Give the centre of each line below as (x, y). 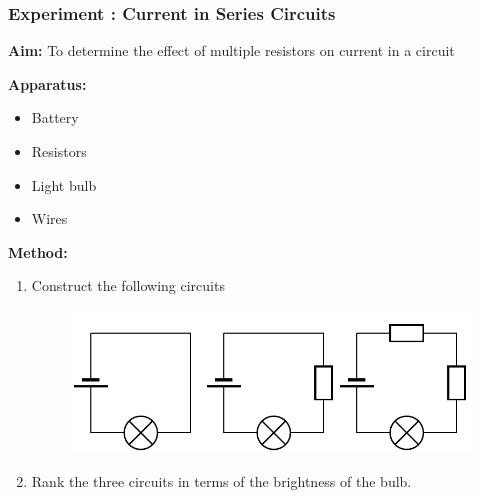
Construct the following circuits (128, 285)
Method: (38, 251)
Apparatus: (47, 83)
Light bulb (64, 184)
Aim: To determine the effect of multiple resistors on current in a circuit (231, 50)
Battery (55, 117)
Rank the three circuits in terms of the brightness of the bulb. (221, 480)
